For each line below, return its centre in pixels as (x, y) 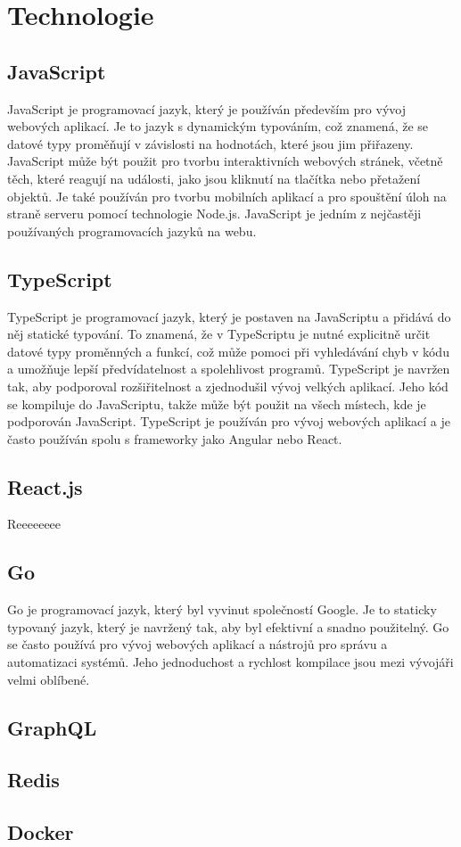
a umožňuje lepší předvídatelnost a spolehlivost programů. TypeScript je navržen (229, 369)
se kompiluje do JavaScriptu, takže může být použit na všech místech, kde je (217, 403)
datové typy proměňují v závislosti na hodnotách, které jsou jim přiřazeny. (210, 143)
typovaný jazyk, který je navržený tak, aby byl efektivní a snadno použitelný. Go (228, 626)
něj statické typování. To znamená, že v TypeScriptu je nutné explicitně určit (219, 334)
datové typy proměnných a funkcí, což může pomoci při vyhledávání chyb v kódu (228, 351)
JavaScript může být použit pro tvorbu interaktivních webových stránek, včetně (225, 161)
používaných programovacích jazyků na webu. (132, 230)
